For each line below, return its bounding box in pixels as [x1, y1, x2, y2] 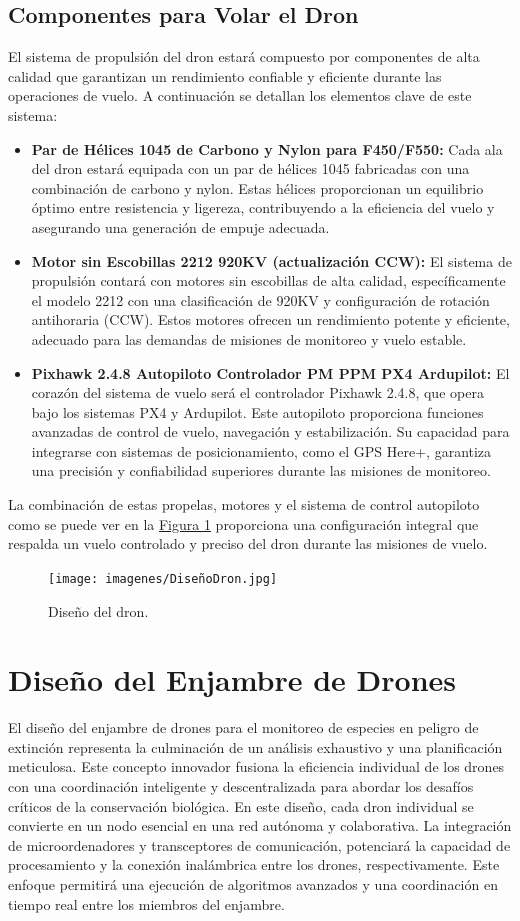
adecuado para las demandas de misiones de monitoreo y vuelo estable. [31, 328, 467, 349]
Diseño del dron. [48, 600, 149, 621]
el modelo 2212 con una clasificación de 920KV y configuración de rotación [31, 289, 490, 310]
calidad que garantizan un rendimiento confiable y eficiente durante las [8, 65, 442, 86]
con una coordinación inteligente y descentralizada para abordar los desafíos [8, 776, 474, 797]
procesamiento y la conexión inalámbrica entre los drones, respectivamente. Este [8, 854, 500, 875]
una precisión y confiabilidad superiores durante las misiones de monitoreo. [31, 460, 491, 481]
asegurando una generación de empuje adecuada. [31, 216, 330, 237]
